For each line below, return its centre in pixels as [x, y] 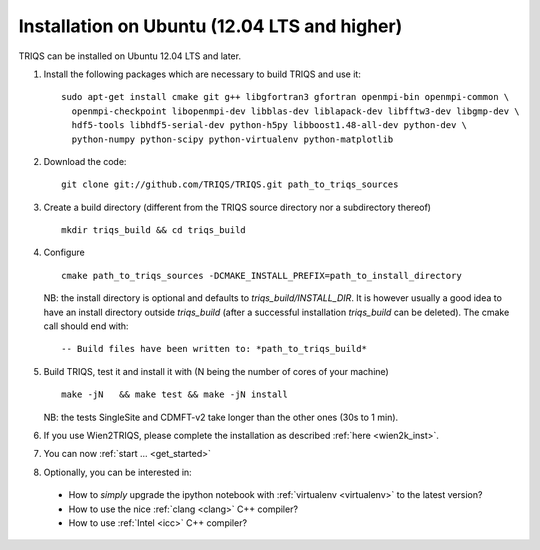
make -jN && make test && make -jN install [175, 394]
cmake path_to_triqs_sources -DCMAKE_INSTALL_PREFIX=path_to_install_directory [261, 275]
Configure [64, 252]
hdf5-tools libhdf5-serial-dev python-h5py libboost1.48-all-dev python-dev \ [269, 125]
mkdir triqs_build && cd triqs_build [154, 230]
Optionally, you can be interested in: [117, 472]
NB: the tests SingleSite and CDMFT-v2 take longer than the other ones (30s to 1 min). [221, 417]
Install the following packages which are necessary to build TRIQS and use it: [202, 74]
